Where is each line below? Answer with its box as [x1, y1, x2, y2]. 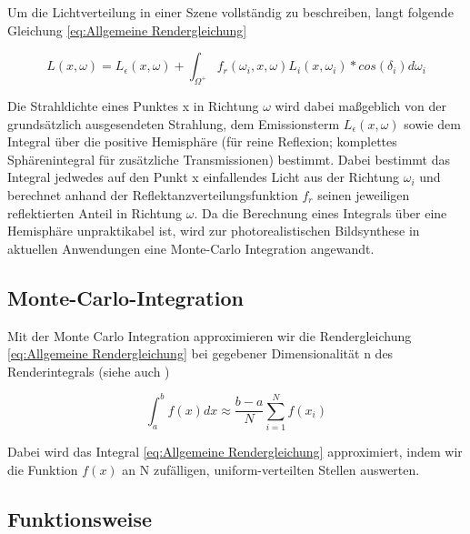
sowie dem [404, 114, 461, 133]
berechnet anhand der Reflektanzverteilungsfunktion [7, 185, 298, 204]
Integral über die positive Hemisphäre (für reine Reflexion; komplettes [7, 132, 397, 151]
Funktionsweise [7, 504, 153, 532]
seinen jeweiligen [317, 185, 410, 204]
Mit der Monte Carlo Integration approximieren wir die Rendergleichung [7, 326, 412, 345]
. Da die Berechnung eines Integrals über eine [194, 203, 447, 222]
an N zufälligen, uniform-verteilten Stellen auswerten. [122, 459, 420, 479]
